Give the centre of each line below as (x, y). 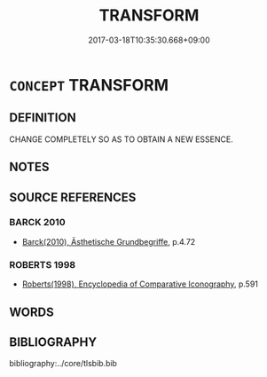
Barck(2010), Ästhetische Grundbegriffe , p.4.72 (109, 241)
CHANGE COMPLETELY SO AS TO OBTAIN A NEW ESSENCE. (121, 139)
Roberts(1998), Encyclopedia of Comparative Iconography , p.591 (140, 284)
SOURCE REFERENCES (73, 197)
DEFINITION (43, 118)
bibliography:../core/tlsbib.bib (63, 364)
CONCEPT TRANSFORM (89, 85)
